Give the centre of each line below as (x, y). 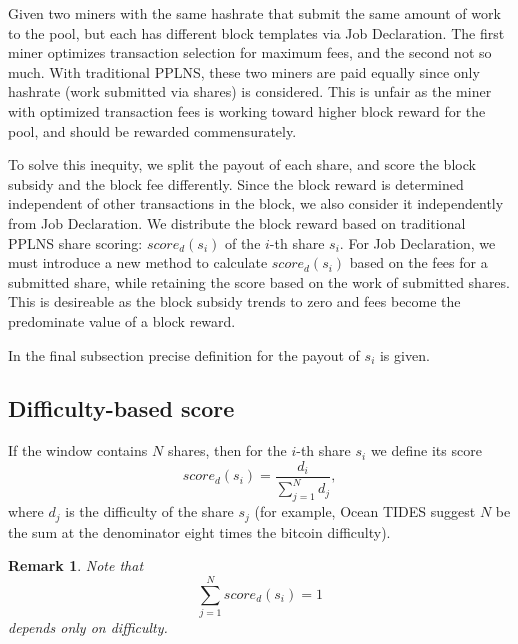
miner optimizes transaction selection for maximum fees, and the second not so (250, 52)
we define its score (426, 450)
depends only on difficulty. (88, 626)
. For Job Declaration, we (417, 242)
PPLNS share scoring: (75, 242)
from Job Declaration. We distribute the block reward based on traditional (237, 222)
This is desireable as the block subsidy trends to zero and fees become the (234, 301)
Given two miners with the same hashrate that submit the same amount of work (254, 13)
